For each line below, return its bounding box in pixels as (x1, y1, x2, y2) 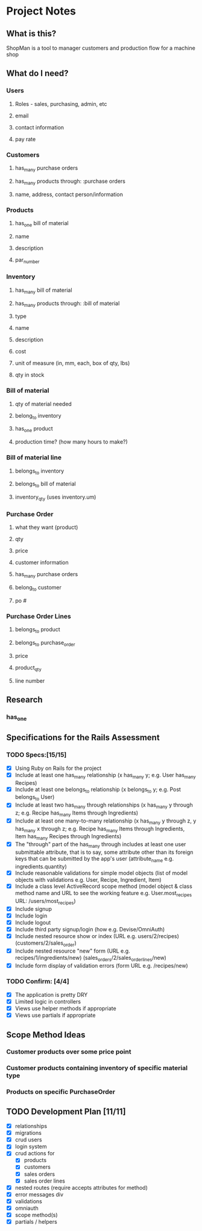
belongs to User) (14, 793, 55, 803)
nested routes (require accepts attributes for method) (14, 1184, 148, 1191)
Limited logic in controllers (14, 997, 81, 1005)
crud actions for (14, 1150, 55, 1157)
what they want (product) (14, 524, 78, 531)
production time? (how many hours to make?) (14, 438, 128, 445)
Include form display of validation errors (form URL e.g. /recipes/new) (14, 962, 188, 969)
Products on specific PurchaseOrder (6, 1088, 116, 1096)
